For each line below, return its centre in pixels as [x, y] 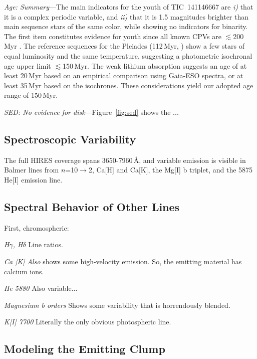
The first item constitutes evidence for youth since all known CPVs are [113, 36]
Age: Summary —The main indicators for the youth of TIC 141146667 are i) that [129, 7]
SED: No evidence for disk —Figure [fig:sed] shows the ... [91, 112]
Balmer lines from [32, 170]
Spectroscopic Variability [70, 139]
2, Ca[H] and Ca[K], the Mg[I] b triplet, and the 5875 [171, 170]
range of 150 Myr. [31, 95]
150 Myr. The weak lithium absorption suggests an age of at [155, 65]
